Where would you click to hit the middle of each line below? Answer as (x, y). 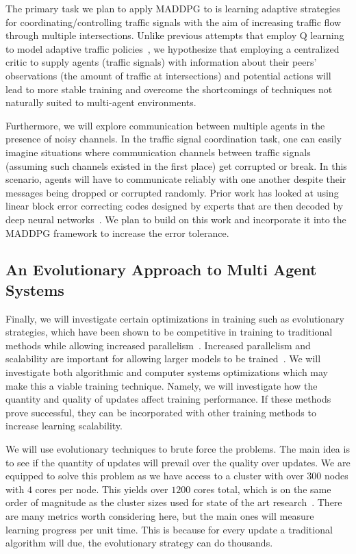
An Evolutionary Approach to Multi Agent (161, 269)
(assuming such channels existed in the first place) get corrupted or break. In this (176, 165)
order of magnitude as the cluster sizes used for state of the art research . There (174, 502)
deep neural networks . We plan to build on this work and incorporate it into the (176, 219)
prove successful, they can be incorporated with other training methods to (161, 412)
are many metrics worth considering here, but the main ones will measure (160, 516)
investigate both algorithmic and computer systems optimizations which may (167, 372)
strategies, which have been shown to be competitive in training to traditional (169, 332)
